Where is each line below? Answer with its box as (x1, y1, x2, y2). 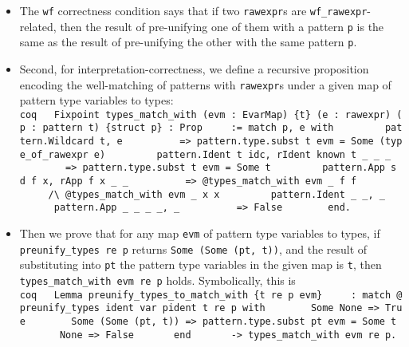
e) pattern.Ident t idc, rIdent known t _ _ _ (93, 148, 391, 160)
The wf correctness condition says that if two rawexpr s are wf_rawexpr (19, 2, 368, 18)
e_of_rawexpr (19, 148, 88, 160)
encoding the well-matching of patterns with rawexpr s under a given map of (19, 76, 391, 93)
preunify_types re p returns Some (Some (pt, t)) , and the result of (19, 240, 368, 257)
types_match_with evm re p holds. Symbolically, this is (19, 272, 296, 289)
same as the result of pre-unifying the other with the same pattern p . (19, 34, 357, 50)
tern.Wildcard (19, 136, 94, 148)
